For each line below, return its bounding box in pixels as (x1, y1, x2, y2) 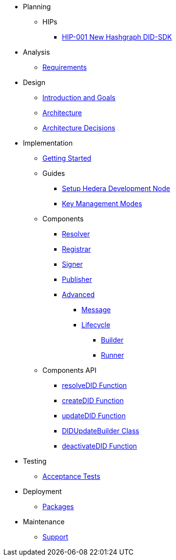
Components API (42, 366, 97, 374)
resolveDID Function (62, 381, 127, 389)
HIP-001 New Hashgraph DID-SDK (62, 33, 172, 41)
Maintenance (23, 517, 65, 526)
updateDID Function (62, 411, 126, 420)
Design (23, 78, 45, 86)
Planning (23, 2, 51, 11)
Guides (42, 169, 65, 177)
